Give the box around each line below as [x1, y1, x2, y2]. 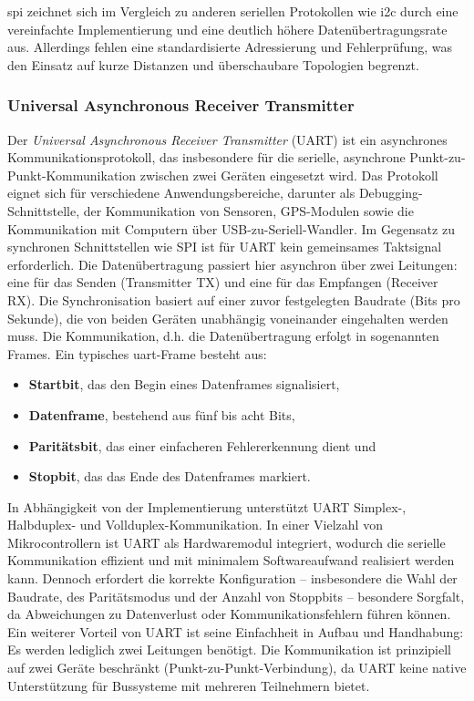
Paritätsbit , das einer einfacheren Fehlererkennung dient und [28, 436, 376, 455]
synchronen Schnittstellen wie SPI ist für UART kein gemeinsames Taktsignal [7, 237, 442, 256]
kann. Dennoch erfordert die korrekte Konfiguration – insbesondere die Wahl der [7, 569, 458, 588]
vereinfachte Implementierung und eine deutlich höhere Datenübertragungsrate [7, 19, 448, 38]
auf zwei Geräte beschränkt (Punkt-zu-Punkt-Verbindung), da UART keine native [7, 658, 467, 677]
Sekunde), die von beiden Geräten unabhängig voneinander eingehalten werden [7, 308, 448, 327]
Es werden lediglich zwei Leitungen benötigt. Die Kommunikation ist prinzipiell [7, 640, 451, 659]
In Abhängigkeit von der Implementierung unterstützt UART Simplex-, [7, 497, 407, 516]
